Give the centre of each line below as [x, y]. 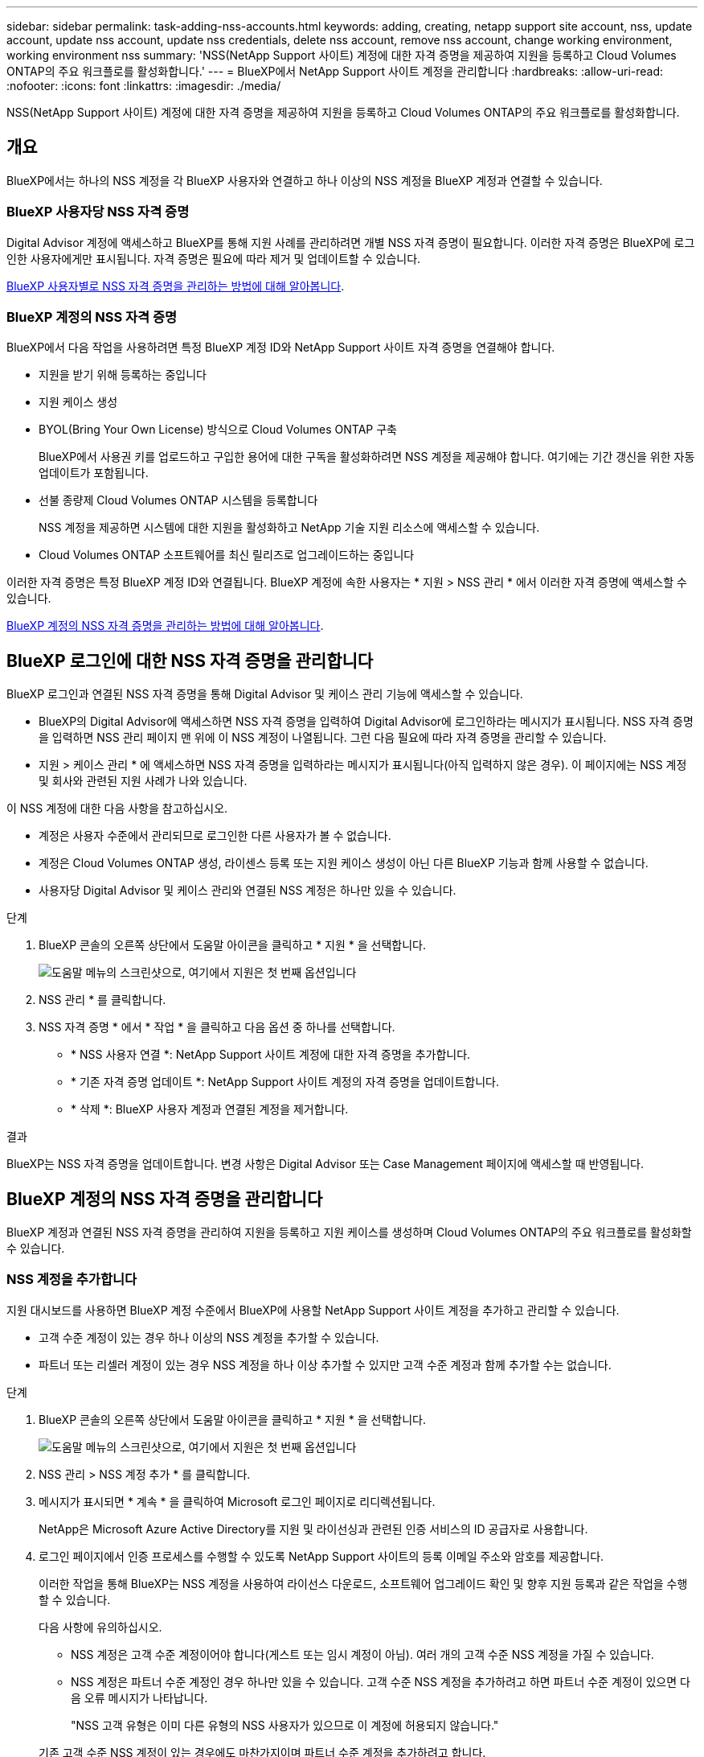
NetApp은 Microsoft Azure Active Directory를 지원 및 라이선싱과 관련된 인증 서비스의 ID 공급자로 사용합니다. [313, 1529]
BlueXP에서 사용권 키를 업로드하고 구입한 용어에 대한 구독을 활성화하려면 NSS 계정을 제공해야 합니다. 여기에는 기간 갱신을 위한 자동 [367, 457]
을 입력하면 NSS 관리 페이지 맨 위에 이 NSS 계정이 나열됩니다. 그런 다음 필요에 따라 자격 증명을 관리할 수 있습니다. [323, 738]
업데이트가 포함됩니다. [94, 473]
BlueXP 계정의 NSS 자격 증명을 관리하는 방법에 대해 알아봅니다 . [165, 626]
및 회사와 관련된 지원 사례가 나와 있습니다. [143, 781]
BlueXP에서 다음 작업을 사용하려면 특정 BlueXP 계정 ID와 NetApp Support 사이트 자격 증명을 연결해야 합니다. [281, 348]
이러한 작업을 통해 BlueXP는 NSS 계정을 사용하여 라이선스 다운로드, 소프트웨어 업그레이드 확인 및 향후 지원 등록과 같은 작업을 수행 [363, 1583]
